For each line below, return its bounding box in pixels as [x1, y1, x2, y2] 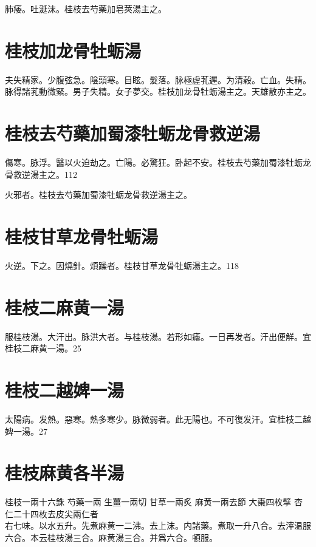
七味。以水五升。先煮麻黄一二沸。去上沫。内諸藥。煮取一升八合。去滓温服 [13, 519, 311, 532]
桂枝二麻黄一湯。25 [5, 342, 81, 355]
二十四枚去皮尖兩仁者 [13, 507, 98, 520]
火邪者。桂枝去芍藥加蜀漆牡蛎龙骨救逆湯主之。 [5, 188, 192, 201]
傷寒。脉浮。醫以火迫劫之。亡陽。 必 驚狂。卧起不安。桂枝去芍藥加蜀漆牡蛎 [5, 156, 303, 169]
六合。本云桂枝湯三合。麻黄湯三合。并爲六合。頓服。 [5, 531, 218, 544]
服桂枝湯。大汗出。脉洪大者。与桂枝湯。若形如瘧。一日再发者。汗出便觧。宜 [5, 330, 311, 342]
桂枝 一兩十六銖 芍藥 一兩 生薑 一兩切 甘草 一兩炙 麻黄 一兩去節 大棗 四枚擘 [5, 495, 292, 508]
